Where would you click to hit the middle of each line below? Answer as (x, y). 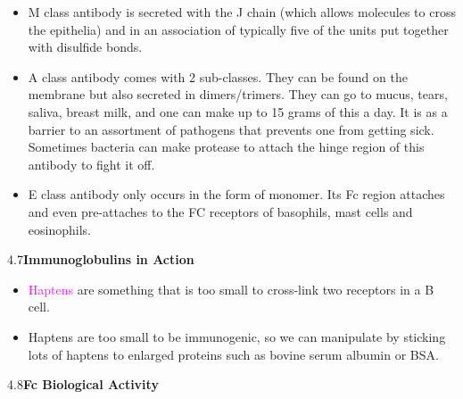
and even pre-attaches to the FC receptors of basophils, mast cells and (220, 211)
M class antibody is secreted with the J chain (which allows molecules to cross (242, 12)
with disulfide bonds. (85, 47)
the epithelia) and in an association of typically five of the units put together (238, 29)
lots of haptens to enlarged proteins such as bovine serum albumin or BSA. (233, 354)
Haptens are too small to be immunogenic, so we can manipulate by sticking (237, 336)
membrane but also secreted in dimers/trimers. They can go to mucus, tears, (238, 94)
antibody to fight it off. (91, 164)
